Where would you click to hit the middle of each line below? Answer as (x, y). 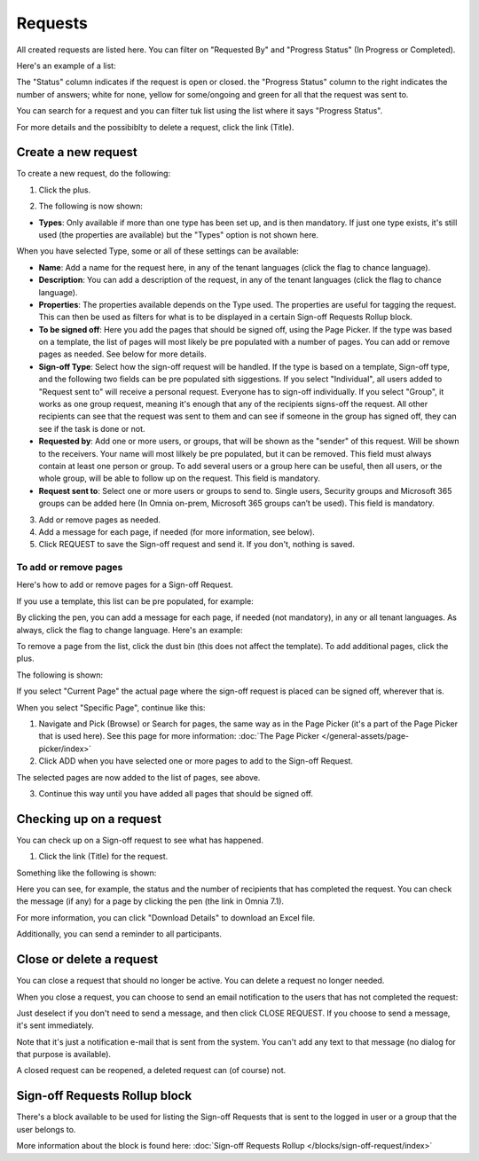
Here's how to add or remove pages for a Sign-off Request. (125, 584)
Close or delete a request (87, 959)
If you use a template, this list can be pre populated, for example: (135, 601)
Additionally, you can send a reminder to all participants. (119, 934)
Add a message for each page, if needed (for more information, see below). (177, 531)
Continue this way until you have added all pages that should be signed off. (176, 793)
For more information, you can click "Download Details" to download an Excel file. (166, 917)
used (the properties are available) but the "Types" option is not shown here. (179, 234)
